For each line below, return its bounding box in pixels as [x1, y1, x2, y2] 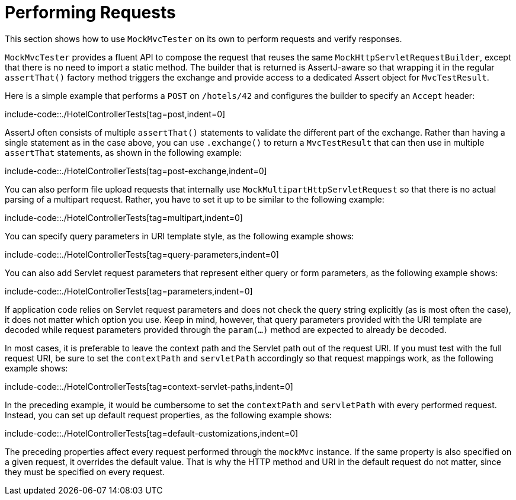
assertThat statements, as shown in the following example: [5, 147, 242, 158]
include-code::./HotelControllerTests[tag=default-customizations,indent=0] [5, 428, 299, 438]
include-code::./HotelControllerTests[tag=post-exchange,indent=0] [5, 165, 267, 176]
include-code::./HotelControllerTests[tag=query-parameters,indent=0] [5, 249, 279, 259]
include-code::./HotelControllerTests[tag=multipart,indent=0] [5, 212, 243, 223]
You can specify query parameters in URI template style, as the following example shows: [5, 230, 354, 241]
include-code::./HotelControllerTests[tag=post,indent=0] [5, 108, 226, 119]
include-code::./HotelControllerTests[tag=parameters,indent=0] [5, 286, 253, 296]
